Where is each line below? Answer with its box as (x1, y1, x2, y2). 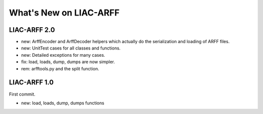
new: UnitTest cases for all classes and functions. (21, 45, 121, 51)
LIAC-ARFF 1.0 (9, 78, 54, 87)
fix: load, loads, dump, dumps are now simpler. (21, 59, 115, 65)
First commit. (9, 91, 36, 97)
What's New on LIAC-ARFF (9, 7, 120, 18)
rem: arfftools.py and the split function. (21, 65, 99, 71)
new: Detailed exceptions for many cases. (21, 52, 106, 58)
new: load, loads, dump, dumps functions (21, 100, 105, 106)
